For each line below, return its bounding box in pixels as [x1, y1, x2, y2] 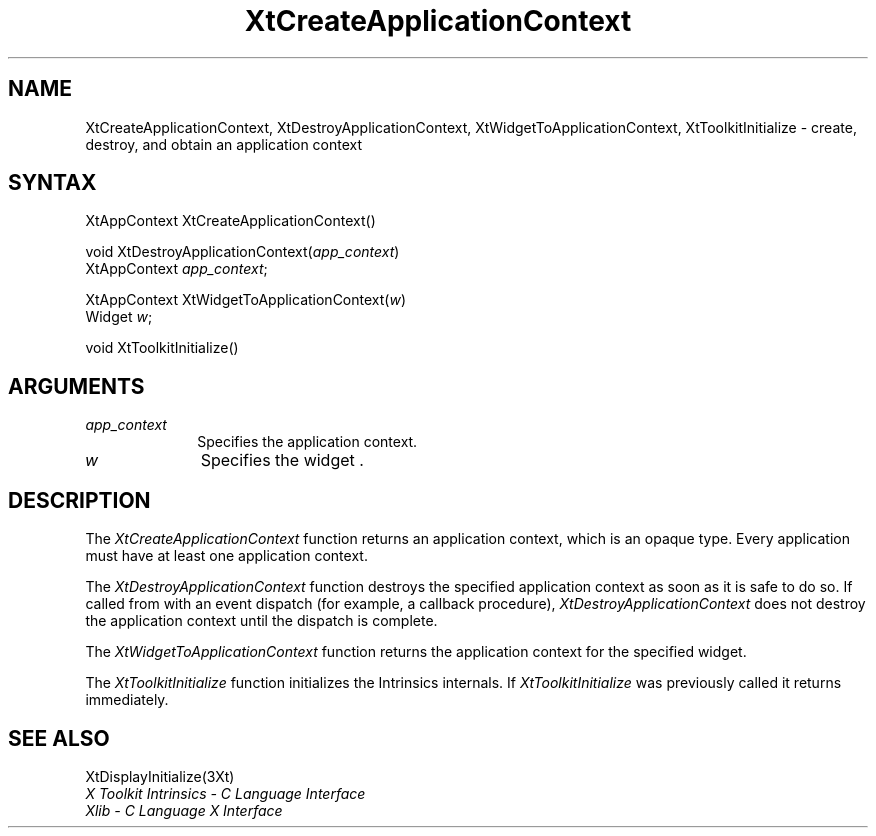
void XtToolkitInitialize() [85, 339, 239, 357]
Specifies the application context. [197, 433, 418, 451]
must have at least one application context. [85, 547, 368, 565]
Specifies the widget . [200, 450, 364, 471]
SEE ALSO [8, 725, 110, 751]
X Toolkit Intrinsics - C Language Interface [85, 784, 366, 802]
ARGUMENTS [8, 373, 145, 399]
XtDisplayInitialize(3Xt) [85, 767, 235, 785]
